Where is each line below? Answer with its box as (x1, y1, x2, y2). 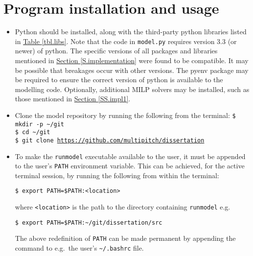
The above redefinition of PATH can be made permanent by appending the (15, 233, 236, 243)
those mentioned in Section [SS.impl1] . (15, 93, 131, 104)
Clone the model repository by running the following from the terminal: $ (15, 110, 236, 120)
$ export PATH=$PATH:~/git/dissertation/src (15, 219, 162, 226)
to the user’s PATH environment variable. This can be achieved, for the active (15, 161, 245, 171)
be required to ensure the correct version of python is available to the (15, 74, 223, 85)
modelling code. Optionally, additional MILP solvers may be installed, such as (15, 84, 250, 94)
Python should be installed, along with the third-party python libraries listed (15, 26, 247, 37)
